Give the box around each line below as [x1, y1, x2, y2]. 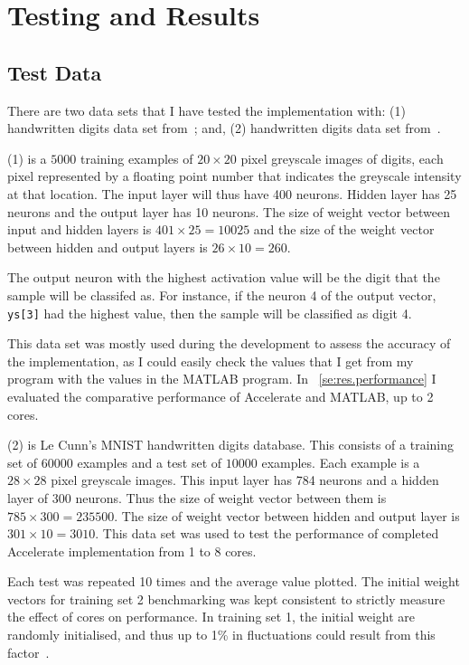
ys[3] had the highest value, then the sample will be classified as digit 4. [7, 303, 412, 322]
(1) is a [7, 148, 47, 167]
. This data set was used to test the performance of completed [95, 524, 439, 543]
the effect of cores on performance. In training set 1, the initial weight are [7, 607, 416, 626]
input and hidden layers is [7, 220, 152, 239]
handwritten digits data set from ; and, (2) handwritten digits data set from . [7, 119, 441, 138]
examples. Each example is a [261, 452, 420, 471]
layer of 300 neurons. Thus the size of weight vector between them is [7, 488, 387, 507]
